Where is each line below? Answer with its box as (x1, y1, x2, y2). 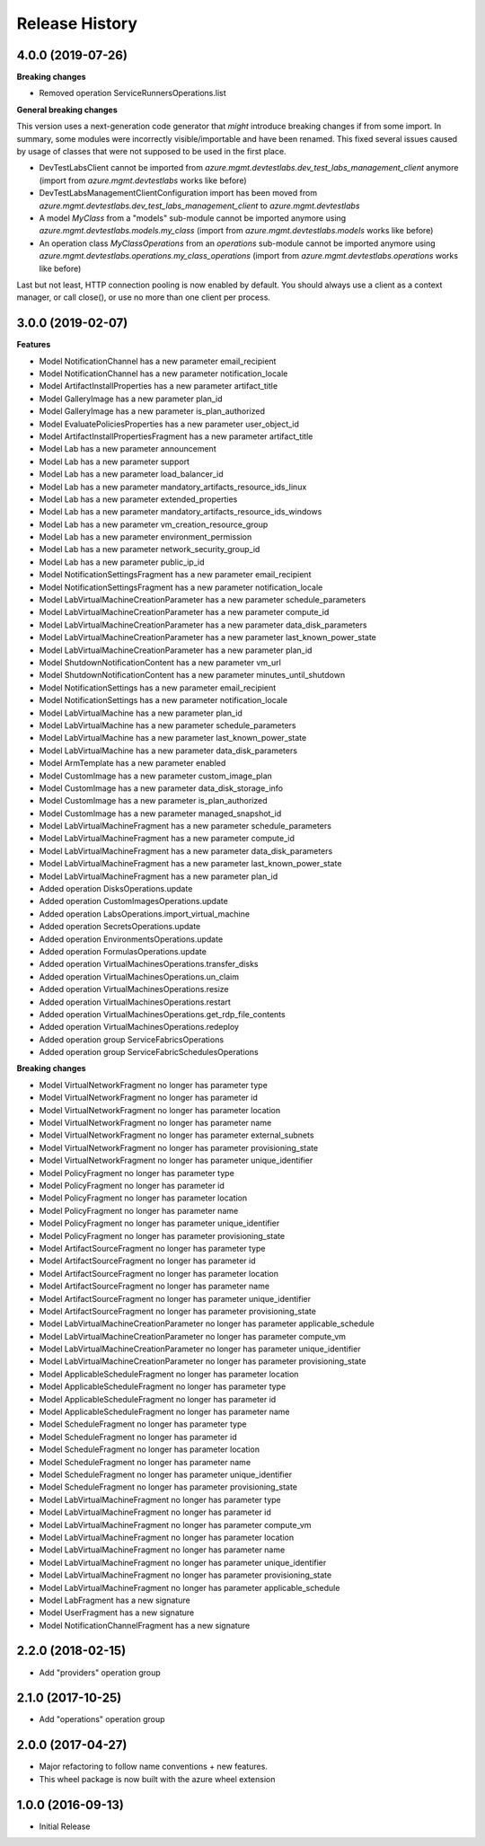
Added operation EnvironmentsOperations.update (39, 934, 224, 945)
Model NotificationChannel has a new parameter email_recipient (39, 356, 277, 366)
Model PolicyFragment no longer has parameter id (39, 1181, 225, 1191)
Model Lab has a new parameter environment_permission (39, 532, 252, 542)
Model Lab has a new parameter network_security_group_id (39, 544, 260, 555)
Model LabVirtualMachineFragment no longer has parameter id (39, 1507, 271, 1517)
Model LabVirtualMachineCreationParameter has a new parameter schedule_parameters (39, 594, 366, 605)
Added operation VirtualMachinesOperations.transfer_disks (39, 959, 259, 970)
